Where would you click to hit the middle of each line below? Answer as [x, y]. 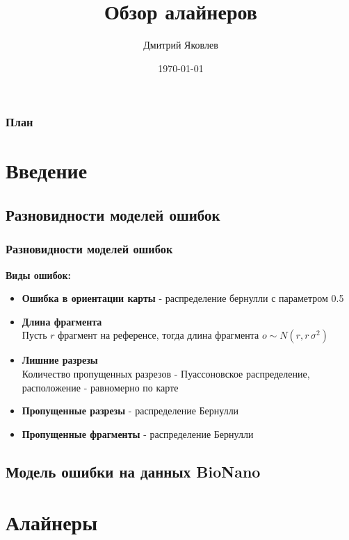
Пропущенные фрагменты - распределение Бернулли [138, 433]
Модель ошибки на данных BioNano [133, 471]
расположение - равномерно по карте [100, 387]
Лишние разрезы [60, 360]
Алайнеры [52, 522]
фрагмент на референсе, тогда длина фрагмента [159, 335]
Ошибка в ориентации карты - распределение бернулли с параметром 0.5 [183, 298]
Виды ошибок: [39, 275]
